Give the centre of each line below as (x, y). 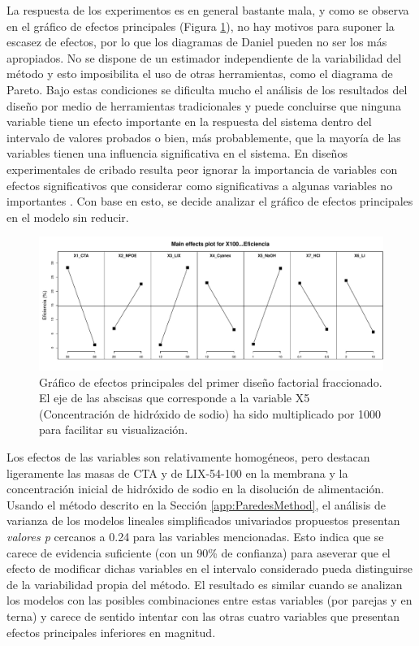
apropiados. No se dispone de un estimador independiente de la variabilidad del (204, 57)
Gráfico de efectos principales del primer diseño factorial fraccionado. (211, 382)
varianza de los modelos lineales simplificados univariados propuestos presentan (203, 520)
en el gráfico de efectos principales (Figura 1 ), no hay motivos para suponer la (201, 26)
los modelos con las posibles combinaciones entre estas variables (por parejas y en (209, 600)
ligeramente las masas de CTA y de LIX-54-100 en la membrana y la (177, 473)
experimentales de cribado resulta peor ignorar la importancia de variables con (202, 169)
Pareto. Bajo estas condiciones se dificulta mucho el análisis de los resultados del (207, 89)
